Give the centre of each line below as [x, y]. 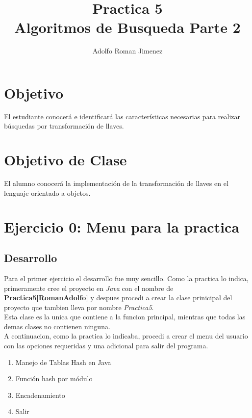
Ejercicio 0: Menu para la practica [122, 226]
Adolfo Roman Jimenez [127, 51]
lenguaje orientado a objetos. [47, 193]
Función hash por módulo [54, 379]
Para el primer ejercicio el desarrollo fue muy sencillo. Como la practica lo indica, [126, 278]
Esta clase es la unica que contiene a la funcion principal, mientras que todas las [125, 317]
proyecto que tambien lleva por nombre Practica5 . [79, 307]
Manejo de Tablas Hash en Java [63, 362]
